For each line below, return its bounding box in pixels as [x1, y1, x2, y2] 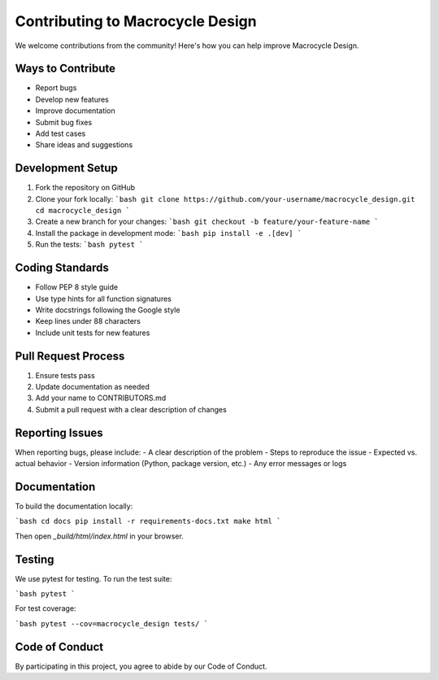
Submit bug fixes [35, 117, 93, 127]
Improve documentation [35, 106, 115, 116]
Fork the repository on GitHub [35, 183, 136, 193]
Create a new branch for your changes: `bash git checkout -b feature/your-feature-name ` [35, 216, 379, 227]
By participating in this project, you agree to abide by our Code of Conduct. [15, 661, 267, 671]
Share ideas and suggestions [35, 140, 133, 150]
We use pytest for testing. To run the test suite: [15, 573, 172, 583]
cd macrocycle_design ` [35, 206, 130, 216]
